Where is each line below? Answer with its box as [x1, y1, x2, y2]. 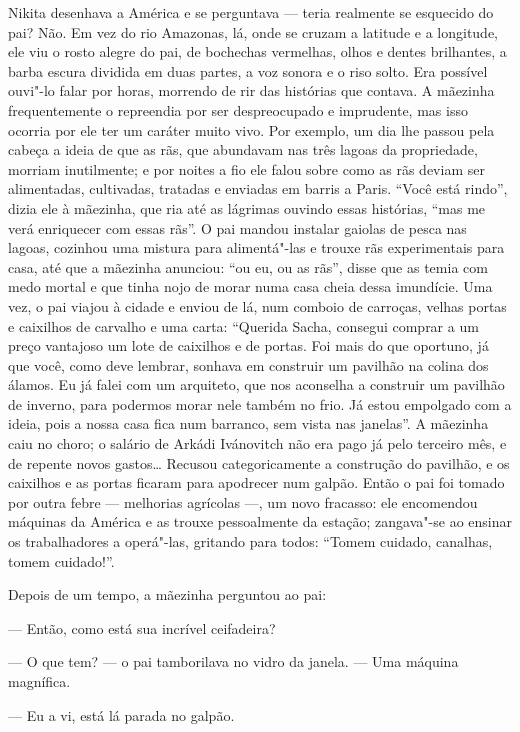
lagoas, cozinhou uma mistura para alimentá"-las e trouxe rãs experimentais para [8, 237, 505, 258]
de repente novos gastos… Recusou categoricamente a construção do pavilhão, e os [8, 452, 510, 473]
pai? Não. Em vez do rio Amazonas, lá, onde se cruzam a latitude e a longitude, [8, 21, 498, 42]
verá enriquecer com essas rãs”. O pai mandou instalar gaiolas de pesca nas [8, 217, 467, 238]
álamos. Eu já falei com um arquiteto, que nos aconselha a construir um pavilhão [8, 374, 505, 395]
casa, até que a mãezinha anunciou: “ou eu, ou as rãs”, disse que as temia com [8, 256, 488, 277]
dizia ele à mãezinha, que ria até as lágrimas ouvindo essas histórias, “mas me [8, 197, 486, 218]
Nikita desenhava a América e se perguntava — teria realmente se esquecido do [8, 2, 494, 22]
